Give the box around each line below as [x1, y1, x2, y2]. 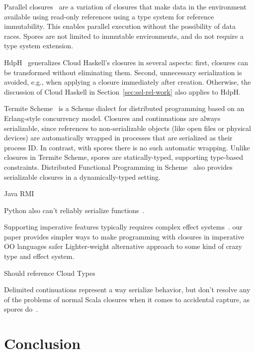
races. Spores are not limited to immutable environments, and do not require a [4, 30, 244, 41]
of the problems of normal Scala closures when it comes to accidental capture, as [4, 294, 250, 304]
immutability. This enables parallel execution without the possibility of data [4, 21, 236, 31]
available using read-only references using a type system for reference [4, 11, 214, 21]
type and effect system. [4, 251, 75, 261]
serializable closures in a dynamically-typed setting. [4, 171, 161, 182]
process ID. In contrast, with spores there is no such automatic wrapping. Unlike [4, 142, 250, 152]
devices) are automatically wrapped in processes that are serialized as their [4, 132, 233, 143]
